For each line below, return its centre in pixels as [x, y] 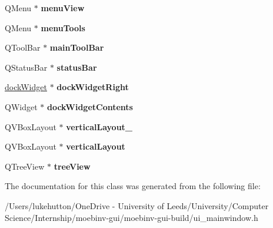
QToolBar [23, 47]
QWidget [21, 106]
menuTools [63, 27]
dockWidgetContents [90, 106]
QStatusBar [26, 67]
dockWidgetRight [93, 87]
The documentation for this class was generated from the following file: [133, 186]
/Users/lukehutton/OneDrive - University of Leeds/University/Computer [137, 205]
